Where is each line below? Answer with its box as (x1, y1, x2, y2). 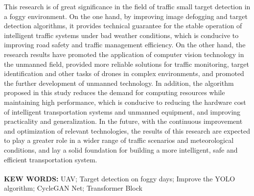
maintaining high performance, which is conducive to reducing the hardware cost (4, 97, 246, 107)
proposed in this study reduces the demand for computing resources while (4, 87, 225, 98)
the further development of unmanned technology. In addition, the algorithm (4, 78, 234, 88)
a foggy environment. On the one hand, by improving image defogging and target (4, 11, 248, 21)
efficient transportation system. (4, 154, 97, 164)
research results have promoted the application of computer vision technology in (4, 49, 244, 59)
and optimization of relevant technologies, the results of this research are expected (4, 125, 250, 136)
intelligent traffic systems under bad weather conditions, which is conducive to (4, 30, 239, 40)
